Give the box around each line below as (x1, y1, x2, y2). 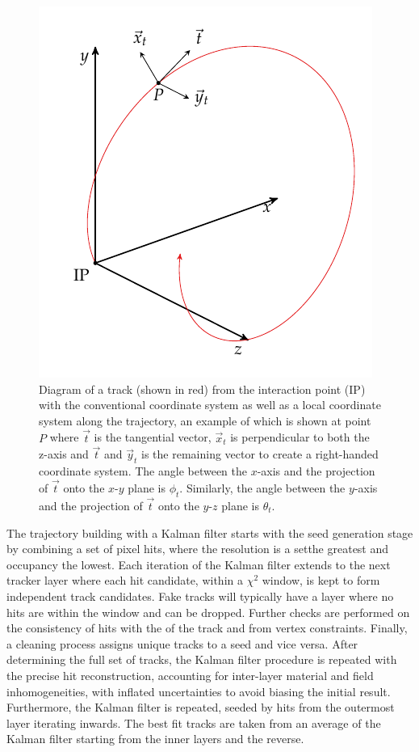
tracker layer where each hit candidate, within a (6, 572, 243, 589)
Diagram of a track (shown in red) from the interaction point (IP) (39, 380, 366, 397)
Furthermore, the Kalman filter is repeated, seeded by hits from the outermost (6, 699, 395, 716)
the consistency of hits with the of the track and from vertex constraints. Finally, (6, 619, 408, 636)
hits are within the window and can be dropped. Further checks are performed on (6, 603, 410, 620)
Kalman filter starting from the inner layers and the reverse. (6, 730, 304, 747)
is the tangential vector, (94, 429, 212, 446)
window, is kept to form (262, 572, 380, 589)
